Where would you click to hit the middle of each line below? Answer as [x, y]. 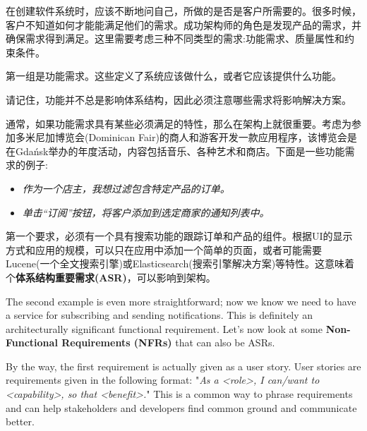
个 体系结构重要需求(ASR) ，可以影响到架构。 [111, 277]
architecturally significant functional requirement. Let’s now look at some [164, 328]
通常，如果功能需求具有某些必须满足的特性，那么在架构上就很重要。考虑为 [179, 123]
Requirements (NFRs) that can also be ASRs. [168, 342]
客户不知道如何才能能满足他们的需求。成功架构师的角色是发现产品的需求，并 [183, 24]
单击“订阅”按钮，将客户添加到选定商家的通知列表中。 [146, 212]
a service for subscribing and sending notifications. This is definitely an [160, 315]
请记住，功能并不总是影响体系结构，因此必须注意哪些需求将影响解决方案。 [179, 99]
